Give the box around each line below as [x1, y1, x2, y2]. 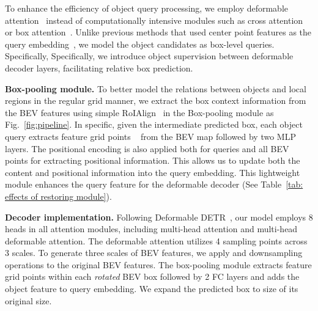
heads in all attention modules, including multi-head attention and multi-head [5, 222, 298, 235]
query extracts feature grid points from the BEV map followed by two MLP [5, 130, 296, 142]
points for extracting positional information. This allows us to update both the [5, 154, 300, 167]
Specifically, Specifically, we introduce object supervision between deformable [5, 49, 294, 62]
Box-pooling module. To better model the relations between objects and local [5, 82, 306, 95]
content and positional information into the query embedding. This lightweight [5, 166, 300, 178]
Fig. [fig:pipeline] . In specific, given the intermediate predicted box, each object [5, 118, 303, 131]
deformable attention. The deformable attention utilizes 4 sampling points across [5, 234, 308, 247]
